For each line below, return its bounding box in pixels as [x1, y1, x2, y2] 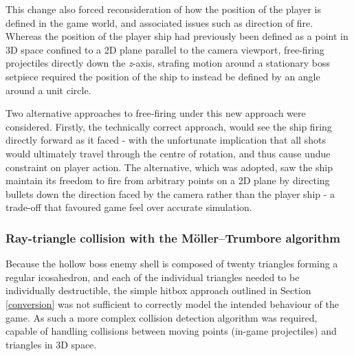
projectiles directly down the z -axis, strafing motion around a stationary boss [5, 56, 330, 70]
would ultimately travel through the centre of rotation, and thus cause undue [5, 146, 331, 160]
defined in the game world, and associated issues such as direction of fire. [5, 15, 313, 30]
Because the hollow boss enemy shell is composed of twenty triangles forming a [5, 256, 338, 271]
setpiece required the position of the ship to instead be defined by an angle [5, 69, 320, 83]
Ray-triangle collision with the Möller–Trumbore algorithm [5, 229, 340, 246]
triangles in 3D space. [5, 337, 97, 351]
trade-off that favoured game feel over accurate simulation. [5, 200, 252, 214]
